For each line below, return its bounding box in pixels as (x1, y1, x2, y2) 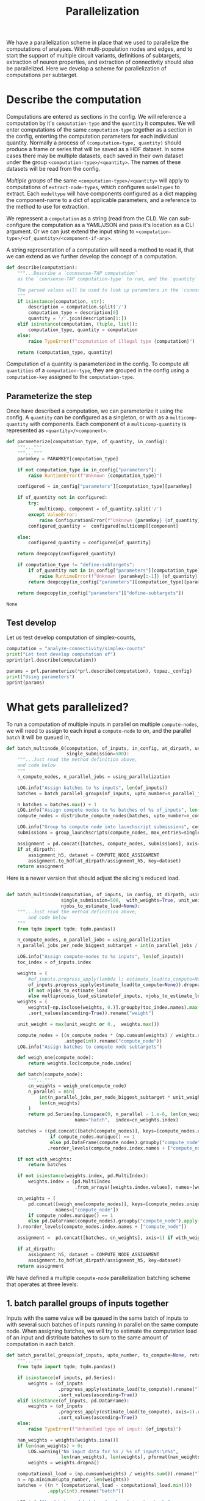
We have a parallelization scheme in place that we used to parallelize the (6, 39, 189, 47)
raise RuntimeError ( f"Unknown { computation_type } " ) (28, 473, 163, 479)
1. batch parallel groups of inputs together (6, 1298, 169, 1308)
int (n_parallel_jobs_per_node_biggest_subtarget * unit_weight (38, 1094, 203, 1100)
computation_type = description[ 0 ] (28, 310, 119, 316)
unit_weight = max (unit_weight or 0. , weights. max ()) (17, 1021, 160, 1027)
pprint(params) (6, 679, 45, 686)
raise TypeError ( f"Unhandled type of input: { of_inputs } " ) (28, 1426, 182, 1432)
